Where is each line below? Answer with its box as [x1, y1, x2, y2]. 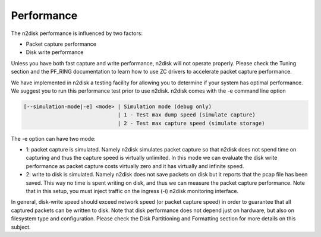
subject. [11, 223, 31, 230]
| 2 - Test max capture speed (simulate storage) [117, 119, 265, 127]
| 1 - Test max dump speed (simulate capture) [117, 112, 256, 118]
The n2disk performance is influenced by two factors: [11, 30, 143, 37]
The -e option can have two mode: [11, 135, 96, 142]
